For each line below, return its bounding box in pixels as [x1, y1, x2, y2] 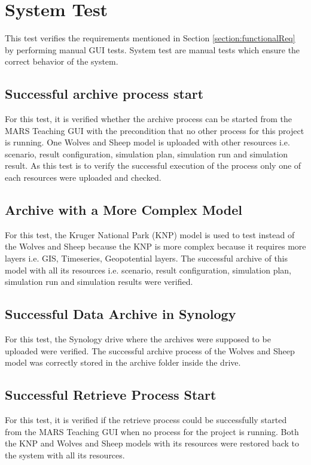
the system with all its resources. [5, 448, 125, 461]
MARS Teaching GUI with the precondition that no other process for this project [5, 124, 304, 136]
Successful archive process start [5, 84, 204, 103]
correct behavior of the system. [5, 55, 118, 68]
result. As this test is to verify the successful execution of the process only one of [5, 159, 301, 172]
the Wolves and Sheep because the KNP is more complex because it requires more [5, 240, 306, 253]
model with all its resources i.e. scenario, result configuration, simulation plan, [5, 263, 292, 276]
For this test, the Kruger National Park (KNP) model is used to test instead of [5, 228, 295, 241]
